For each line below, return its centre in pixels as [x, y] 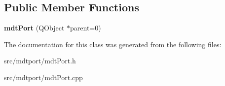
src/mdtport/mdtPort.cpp [43, 77]
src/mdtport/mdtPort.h [40, 61]
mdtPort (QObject [34, 28]
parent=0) [86, 28]
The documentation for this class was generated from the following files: [113, 44]
